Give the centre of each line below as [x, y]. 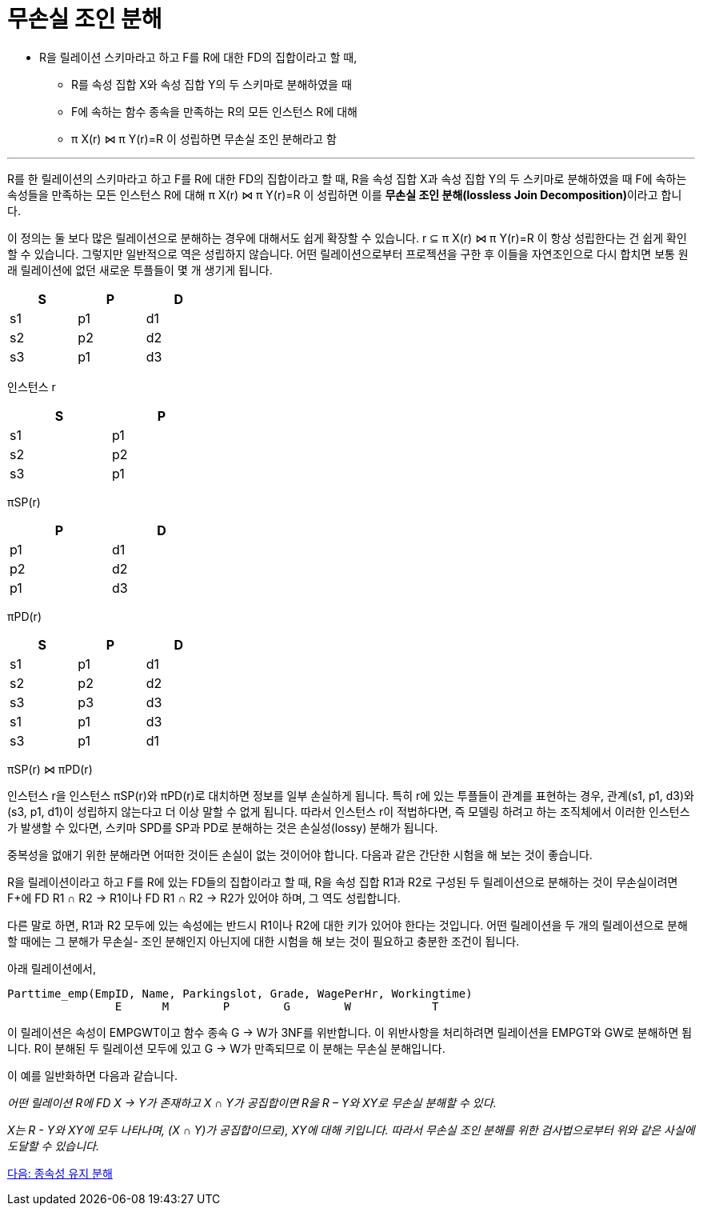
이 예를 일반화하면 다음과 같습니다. [92, 1075]
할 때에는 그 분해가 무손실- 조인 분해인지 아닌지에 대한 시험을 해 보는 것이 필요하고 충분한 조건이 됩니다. [264, 941]
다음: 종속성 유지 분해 [60, 1173]
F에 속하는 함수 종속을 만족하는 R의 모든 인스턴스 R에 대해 [214, 111]
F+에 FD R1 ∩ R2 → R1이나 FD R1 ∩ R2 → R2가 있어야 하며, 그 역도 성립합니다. [204, 898]
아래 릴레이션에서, [52, 968]
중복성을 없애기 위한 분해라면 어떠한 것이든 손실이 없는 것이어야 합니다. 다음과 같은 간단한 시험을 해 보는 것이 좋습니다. [300, 854]
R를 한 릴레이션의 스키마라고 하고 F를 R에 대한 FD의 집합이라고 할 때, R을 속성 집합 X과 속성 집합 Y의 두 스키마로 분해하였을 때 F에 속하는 [347, 178]
